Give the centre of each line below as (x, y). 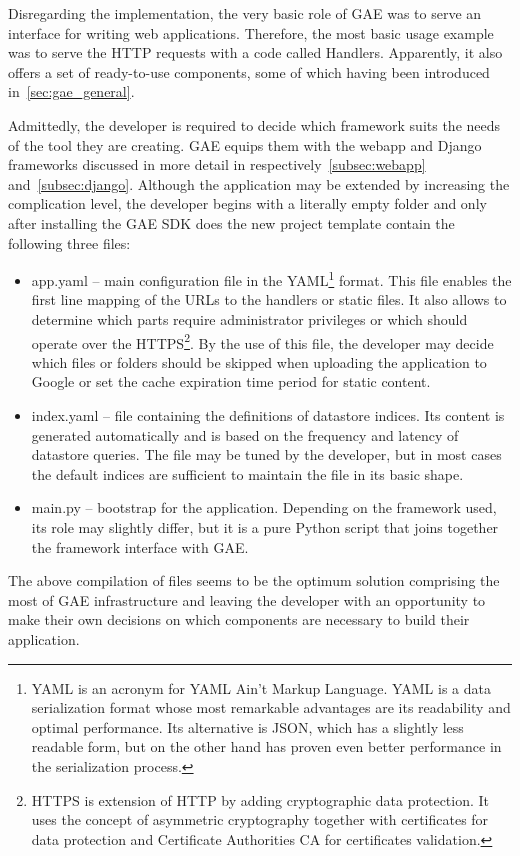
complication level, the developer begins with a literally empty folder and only (247, 203)
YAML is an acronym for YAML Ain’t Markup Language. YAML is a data (261, 687)
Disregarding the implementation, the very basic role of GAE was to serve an (245, 13)
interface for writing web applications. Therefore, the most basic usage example (251, 32)
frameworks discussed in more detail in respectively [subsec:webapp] (217, 164)
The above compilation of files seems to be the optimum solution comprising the (254, 580)
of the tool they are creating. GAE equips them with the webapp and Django (245, 144)
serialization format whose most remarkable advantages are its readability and (271, 707)
